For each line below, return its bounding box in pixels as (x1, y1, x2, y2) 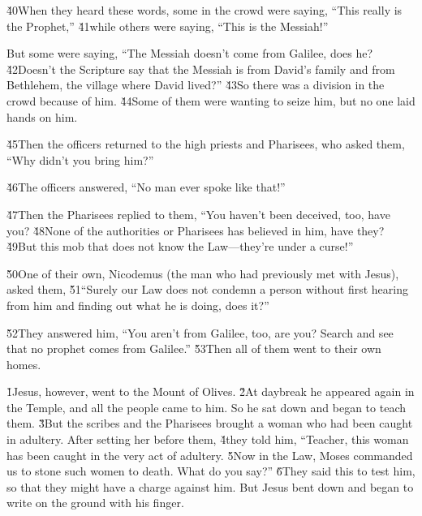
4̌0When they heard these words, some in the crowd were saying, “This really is (6, 2, 403, 18)
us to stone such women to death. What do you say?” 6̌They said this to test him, (6, 462, 416, 479)
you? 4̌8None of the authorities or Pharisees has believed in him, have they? (6, 221, 385, 239)
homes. (6, 355, 41, 372)
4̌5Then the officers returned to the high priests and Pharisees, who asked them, (6, 135, 405, 153)
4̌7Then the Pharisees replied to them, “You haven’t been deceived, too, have (6, 205, 390, 222)
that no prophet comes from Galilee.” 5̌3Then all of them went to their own (6, 340, 381, 357)
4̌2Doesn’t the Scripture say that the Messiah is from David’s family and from (6, 60, 395, 77)
